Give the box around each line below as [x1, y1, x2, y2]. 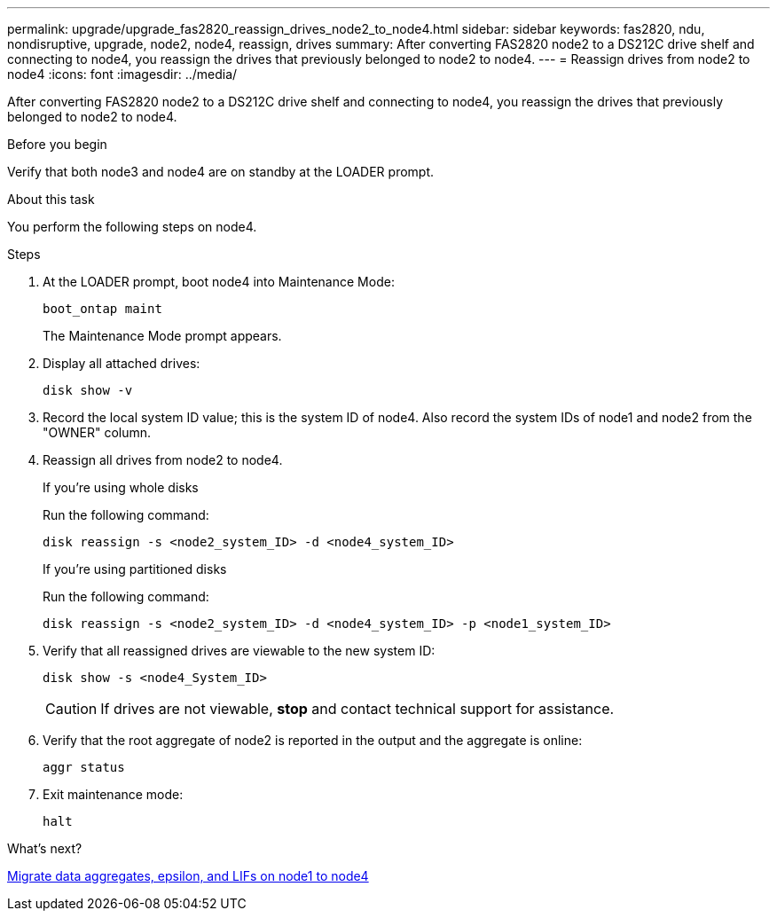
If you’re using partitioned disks [43, 561, 227, 577]
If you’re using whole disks [43, 480, 199, 495]
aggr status [43, 760, 125, 774]
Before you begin [7, 137, 107, 152]
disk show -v [43, 383, 133, 397]
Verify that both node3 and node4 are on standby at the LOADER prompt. [7, 164, 435, 179]
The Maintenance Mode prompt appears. [43, 328, 282, 343]
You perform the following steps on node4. [7, 219, 257, 234]
